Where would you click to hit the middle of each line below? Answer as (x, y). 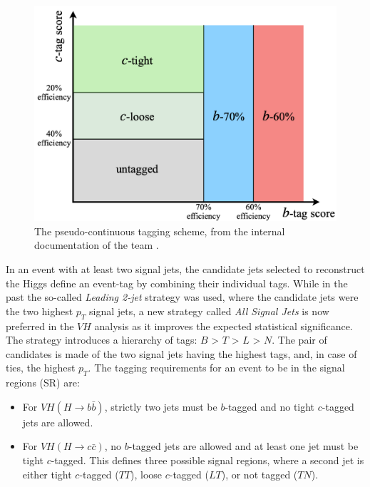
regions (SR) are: (43, 383)
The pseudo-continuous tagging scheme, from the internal (160, 231)
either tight (47, 474)
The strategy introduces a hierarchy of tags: (102, 340)
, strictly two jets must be (161, 406)
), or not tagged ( (259, 474)
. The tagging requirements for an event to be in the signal (216, 368)
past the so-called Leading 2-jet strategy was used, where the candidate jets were (182, 297)
